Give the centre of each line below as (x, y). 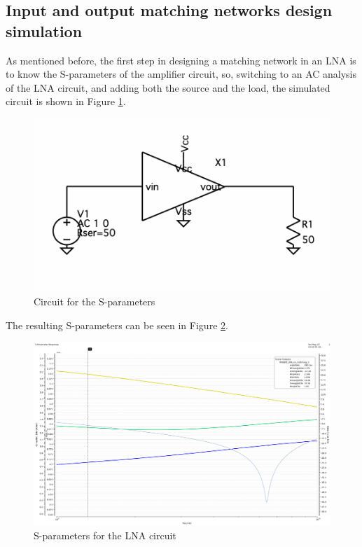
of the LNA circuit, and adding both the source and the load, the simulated (168, 87)
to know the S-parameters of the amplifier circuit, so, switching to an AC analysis (181, 74)
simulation (44, 30)
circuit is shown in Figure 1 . (66, 101)
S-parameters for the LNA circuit (105, 535)
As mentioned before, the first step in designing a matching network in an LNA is (181, 60)
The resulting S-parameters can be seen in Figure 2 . (117, 325)
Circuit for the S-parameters (95, 301)
